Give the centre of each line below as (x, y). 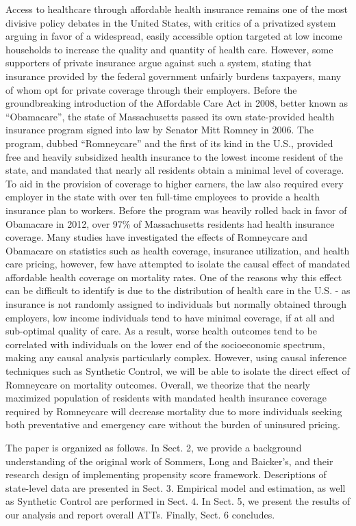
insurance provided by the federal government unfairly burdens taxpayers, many (174, 76)
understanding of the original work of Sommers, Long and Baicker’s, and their (169, 461)
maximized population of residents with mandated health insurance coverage (166, 398)
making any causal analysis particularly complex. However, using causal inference (176, 357)
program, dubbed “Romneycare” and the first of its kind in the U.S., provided (169, 143)
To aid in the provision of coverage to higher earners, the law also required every (175, 183)
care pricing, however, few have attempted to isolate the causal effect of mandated (178, 264)
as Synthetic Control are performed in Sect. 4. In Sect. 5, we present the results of (178, 501)
